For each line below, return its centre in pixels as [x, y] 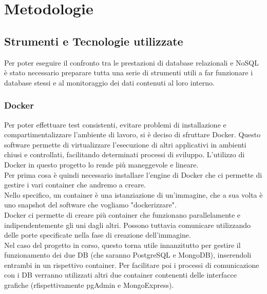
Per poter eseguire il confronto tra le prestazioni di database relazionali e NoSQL [131, 62]
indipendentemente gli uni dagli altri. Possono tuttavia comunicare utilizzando [127, 225]
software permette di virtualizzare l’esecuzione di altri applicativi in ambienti [125, 144]
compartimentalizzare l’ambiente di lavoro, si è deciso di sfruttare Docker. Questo [132, 134]
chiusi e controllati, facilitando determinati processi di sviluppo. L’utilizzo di [125, 154]
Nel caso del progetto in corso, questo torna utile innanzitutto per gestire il [122, 245]
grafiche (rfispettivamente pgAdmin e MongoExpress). [89, 285]
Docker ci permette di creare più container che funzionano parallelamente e [122, 214]
